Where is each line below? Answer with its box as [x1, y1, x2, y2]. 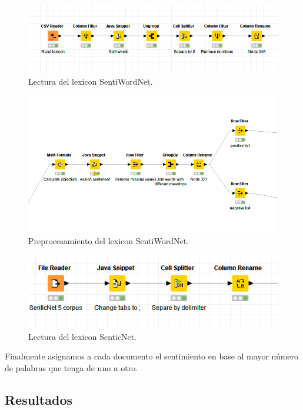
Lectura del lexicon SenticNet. [28, 330, 137, 342]
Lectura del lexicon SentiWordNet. [28, 75, 153, 88]
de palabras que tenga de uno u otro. [5, 361, 138, 374]
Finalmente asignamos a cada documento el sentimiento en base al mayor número [5, 350, 299, 362]
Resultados [5, 390, 72, 408]
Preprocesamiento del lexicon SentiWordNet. [28, 235, 189, 247]
